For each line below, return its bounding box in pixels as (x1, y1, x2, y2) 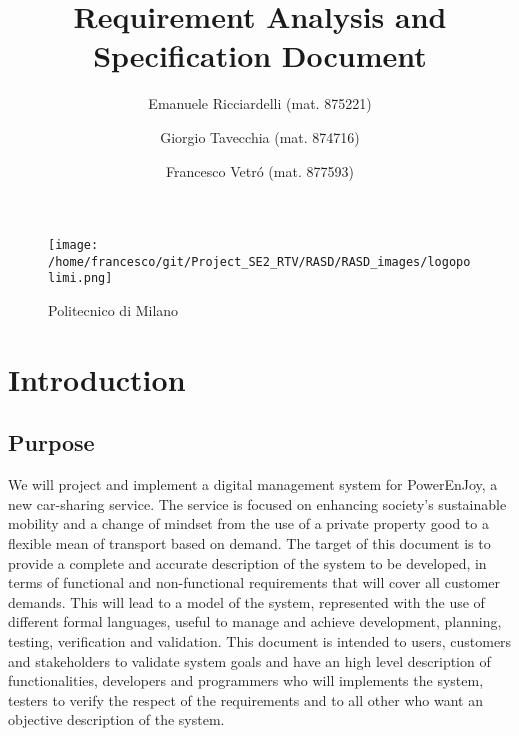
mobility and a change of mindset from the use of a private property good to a (8, 513, 489, 534)
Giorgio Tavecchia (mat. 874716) (160, 126, 360, 147)
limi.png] (48, 271, 113, 286)
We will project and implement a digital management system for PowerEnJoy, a (8, 474, 498, 495)
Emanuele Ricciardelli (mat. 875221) (148, 93, 372, 114)
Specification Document (93, 35, 427, 76)
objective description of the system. (8, 709, 225, 730)
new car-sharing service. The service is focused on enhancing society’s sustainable (8, 493, 507, 514)
